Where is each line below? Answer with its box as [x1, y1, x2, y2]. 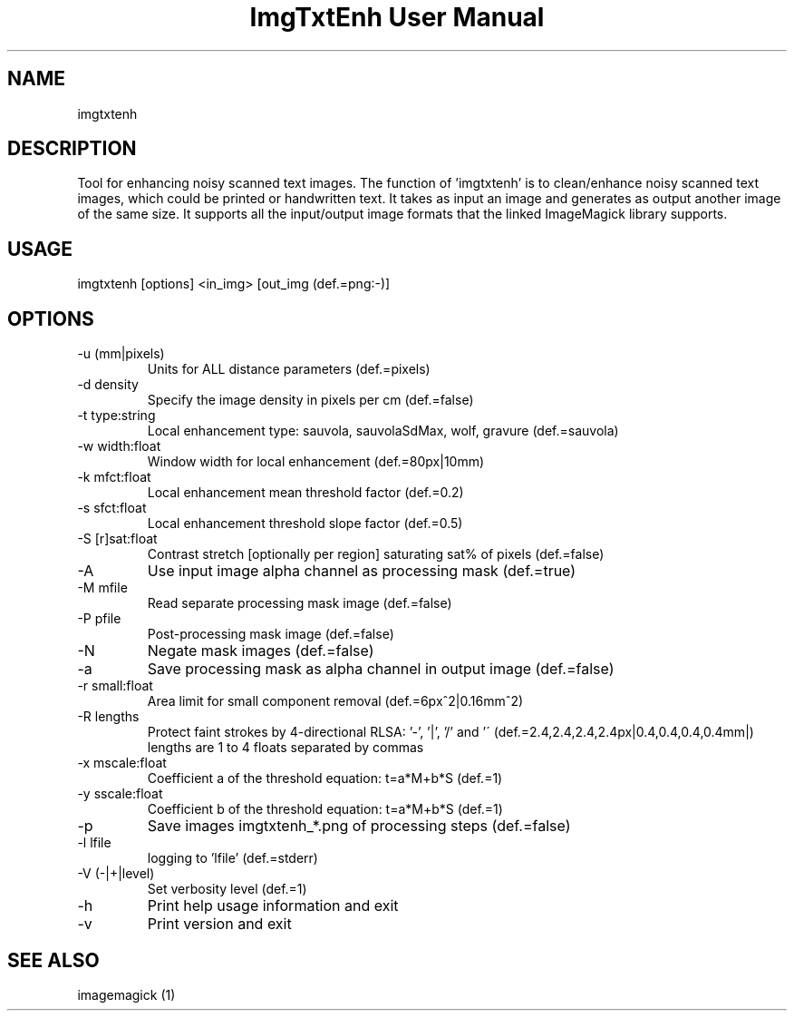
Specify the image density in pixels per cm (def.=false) [147, 392, 474, 408]
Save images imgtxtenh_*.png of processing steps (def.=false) [147, 817, 571, 836]
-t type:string [77, 407, 156, 424]
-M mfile [77, 580, 128, 596]
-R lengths [77, 709, 140, 725]
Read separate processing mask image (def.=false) [147, 595, 452, 612]
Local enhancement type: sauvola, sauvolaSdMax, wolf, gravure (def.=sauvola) [147, 423, 619, 439]
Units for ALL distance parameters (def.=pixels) [147, 361, 431, 377]
